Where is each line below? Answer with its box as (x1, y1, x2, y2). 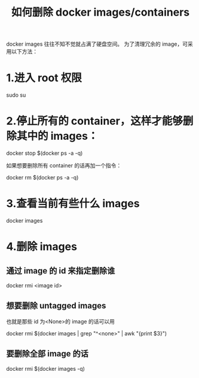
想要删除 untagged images (6, 301, 106, 311)
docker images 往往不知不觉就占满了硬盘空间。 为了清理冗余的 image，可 (6, 40, 188, 48)
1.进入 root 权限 (6, 71, 82, 85)
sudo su (6, 91, 26, 99)
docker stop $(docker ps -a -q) (6, 149, 83, 157)
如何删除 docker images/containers (11, 5, 190, 19)
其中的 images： (17, 130, 99, 143)
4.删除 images (6, 240, 78, 254)
